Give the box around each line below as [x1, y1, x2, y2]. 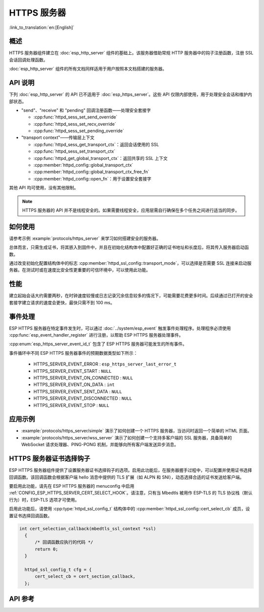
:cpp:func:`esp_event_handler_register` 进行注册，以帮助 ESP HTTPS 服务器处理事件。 [9, 332, 183, 338]
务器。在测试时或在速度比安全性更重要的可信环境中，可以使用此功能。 [9, 267, 151, 273]
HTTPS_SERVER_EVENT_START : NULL [33, 368, 112, 374]
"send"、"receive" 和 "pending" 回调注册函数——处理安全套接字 [21, 107, 151, 113]
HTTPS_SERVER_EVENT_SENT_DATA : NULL [33, 388, 122, 394]
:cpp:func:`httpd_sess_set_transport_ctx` [33, 148, 116, 154]
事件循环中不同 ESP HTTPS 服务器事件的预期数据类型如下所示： [9, 350, 138, 356]
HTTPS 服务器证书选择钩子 [9, 454, 90, 463]
